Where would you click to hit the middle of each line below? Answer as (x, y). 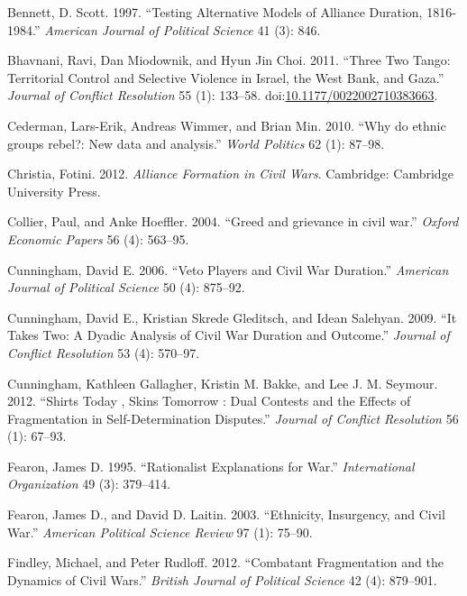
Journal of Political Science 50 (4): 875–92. (126, 287)
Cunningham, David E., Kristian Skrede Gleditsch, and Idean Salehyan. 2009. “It (232, 317)
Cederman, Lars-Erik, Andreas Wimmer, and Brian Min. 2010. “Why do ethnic (227, 125)
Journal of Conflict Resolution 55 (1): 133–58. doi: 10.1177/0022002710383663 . (223, 95)
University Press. (54, 191)
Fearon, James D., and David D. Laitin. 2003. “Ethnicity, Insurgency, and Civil (226, 514)
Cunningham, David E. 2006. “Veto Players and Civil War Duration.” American (228, 269)
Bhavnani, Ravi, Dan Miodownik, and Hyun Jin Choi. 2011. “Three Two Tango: (229, 60)
